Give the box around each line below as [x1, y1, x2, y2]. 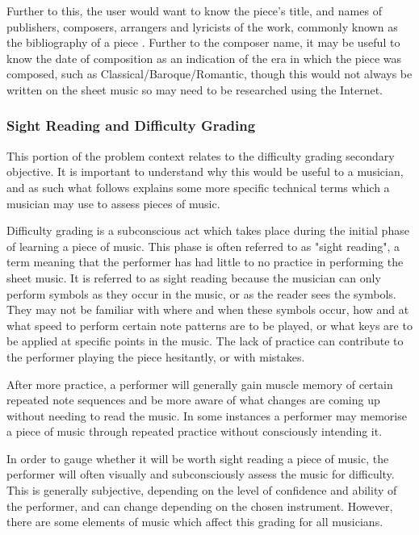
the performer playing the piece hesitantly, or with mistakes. [6, 348, 305, 365]
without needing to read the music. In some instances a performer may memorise [6, 407, 407, 424]
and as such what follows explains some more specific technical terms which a [6, 178, 390, 195]
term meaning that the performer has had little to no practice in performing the [6, 253, 404, 270]
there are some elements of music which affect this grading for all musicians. [6, 513, 383, 530]
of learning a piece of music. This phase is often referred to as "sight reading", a [6, 237, 400, 254]
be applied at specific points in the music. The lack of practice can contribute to [6, 332, 404, 349]
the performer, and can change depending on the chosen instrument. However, [6, 497, 393, 514]
